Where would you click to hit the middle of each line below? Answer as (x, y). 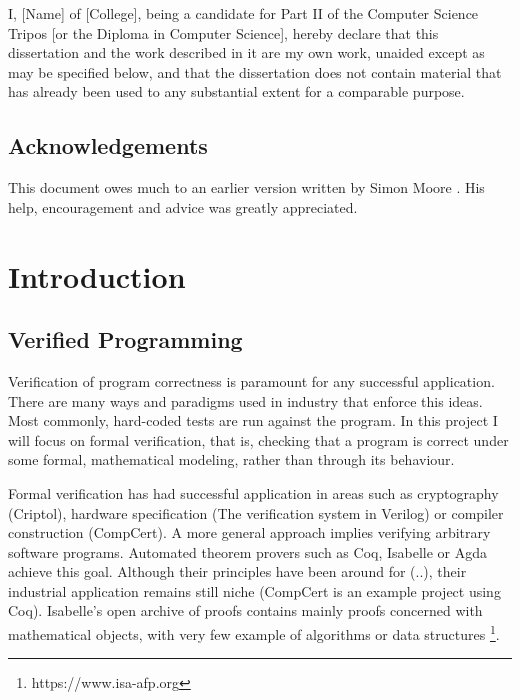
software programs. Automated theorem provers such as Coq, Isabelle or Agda (248, 551)
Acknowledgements (108, 145)
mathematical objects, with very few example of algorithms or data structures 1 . (254, 632)
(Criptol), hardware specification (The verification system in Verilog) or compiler (256, 512)
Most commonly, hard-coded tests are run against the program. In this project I (253, 420)
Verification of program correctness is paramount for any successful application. (251, 380)
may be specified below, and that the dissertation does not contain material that (255, 71)
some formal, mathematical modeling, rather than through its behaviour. (231, 459)
